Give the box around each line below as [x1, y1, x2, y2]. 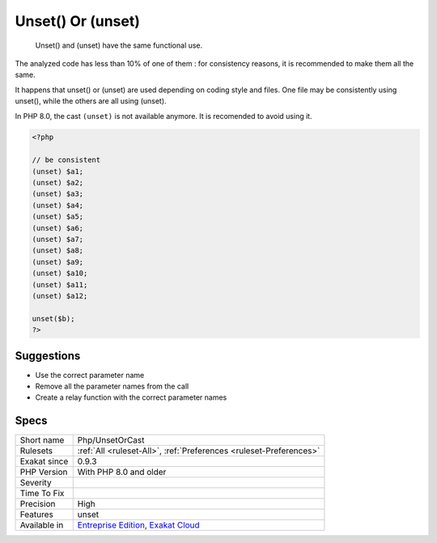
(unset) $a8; [32, 246, 84, 255]
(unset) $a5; [32, 212, 84, 222]
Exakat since [19, 456, 69, 467]
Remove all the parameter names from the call [35, 381, 189, 392]
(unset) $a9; [32, 257, 84, 266]
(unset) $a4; [32, 201, 84, 210]
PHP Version [19, 466, 68, 477]
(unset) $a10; [32, 269, 88, 278]
